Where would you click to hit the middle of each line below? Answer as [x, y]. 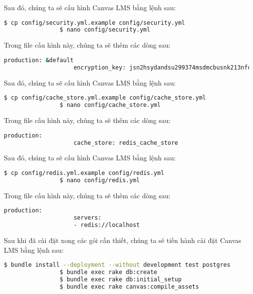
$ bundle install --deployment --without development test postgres [117, 265]
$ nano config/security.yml [105, 30]
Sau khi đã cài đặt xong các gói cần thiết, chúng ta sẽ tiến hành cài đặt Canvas [123, 240]
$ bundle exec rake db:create [108, 272]
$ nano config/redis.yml [100, 180]
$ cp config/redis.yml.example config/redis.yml [84, 173]
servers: [88, 218]
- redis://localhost [107, 225]
